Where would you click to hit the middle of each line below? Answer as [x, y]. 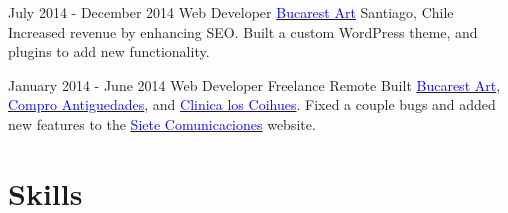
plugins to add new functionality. [109, 51]
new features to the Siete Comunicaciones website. [162, 123]
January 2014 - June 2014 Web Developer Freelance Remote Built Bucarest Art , [254, 84]
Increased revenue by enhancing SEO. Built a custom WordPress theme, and [243, 31]
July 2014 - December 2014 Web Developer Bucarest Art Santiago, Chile [231, 12]
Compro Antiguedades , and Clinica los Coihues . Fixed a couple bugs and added [252, 104]
